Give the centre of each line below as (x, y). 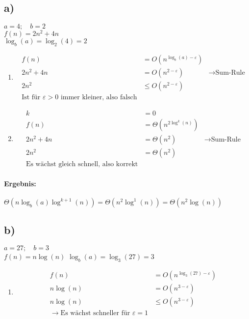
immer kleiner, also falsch (99, 98)
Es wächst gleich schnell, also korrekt (82, 164)
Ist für (31, 98)
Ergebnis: (20, 183)
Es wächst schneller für (95, 313)
